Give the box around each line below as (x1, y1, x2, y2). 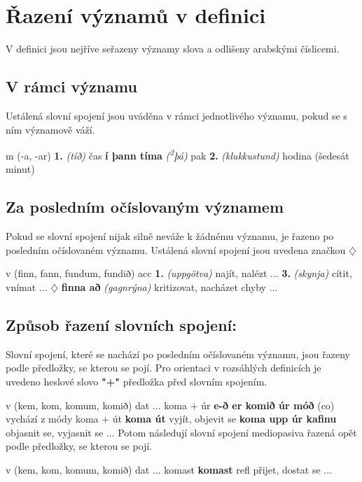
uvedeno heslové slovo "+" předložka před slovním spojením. (6, 374, 267, 388)
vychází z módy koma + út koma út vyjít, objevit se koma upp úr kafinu (6, 411, 337, 426)
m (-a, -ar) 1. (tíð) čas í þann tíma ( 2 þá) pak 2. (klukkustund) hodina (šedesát (6, 146, 349, 162)
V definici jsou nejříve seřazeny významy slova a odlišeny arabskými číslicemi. (6, 41, 340, 56)
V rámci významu (6, 76, 137, 97)
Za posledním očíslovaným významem (6, 196, 284, 218)
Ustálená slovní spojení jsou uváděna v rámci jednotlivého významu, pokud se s (6, 108, 347, 122)
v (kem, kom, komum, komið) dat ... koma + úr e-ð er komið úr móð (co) (6, 397, 335, 412)
